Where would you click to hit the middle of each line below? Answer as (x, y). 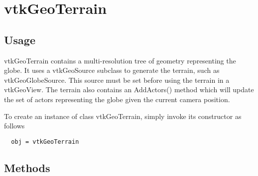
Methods (27, 167)
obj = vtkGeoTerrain (45, 142)
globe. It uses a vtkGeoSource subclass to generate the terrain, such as (112, 70)
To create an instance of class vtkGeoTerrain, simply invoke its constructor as (123, 116)
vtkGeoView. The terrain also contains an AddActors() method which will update (129, 89)
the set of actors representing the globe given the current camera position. (117, 99)
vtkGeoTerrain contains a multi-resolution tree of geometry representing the (120, 60)
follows (14, 126)
